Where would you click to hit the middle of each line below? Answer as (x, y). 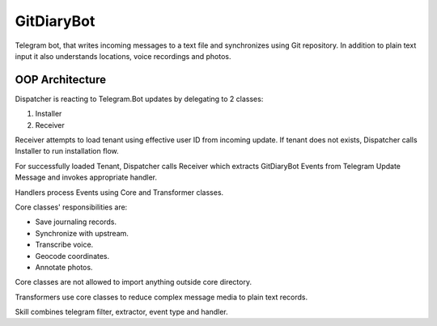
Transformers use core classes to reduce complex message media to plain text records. (161, 297)
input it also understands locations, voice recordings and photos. (123, 56)
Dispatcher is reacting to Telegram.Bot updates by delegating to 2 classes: (139, 99)
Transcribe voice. (64, 245)
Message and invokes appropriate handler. (86, 177)
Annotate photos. (64, 267)
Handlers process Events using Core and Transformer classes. (119, 192)
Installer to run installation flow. (67, 151)
